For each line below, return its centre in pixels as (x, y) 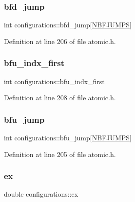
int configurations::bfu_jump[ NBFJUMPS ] (68, 138)
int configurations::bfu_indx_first (54, 81)
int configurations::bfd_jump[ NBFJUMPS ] (68, 25)
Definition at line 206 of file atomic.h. (60, 41)
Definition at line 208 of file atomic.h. (60, 98)
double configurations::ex (41, 194)
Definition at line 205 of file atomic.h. (60, 154)
